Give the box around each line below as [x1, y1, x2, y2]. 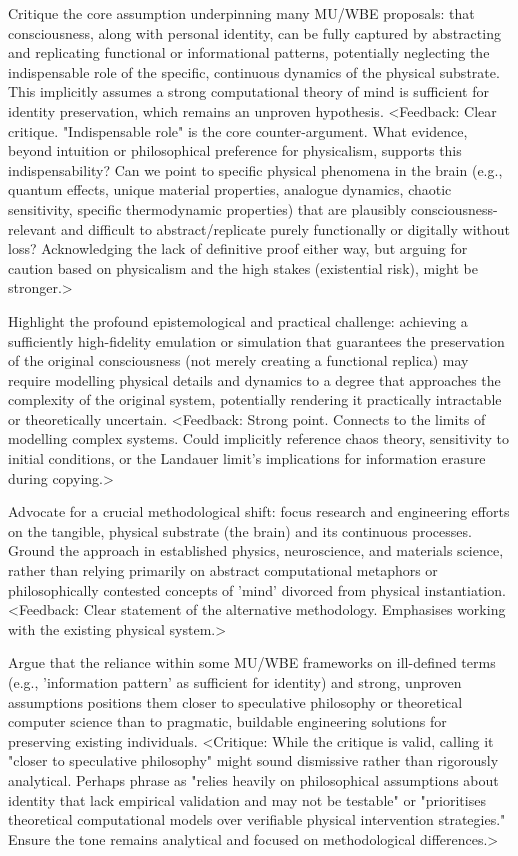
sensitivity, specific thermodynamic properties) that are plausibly [8, 198, 407, 219]
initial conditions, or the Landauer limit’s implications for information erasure [8, 448, 486, 469]
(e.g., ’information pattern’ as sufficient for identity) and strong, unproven [8, 672, 462, 692]
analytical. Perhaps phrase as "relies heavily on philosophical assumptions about [8, 769, 499, 790]
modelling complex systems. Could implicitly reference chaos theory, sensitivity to [8, 428, 510, 449]
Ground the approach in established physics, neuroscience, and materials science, [8, 540, 504, 561]
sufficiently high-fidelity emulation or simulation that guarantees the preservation [8, 330, 505, 351]
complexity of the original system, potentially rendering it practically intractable [8, 389, 502, 410]
